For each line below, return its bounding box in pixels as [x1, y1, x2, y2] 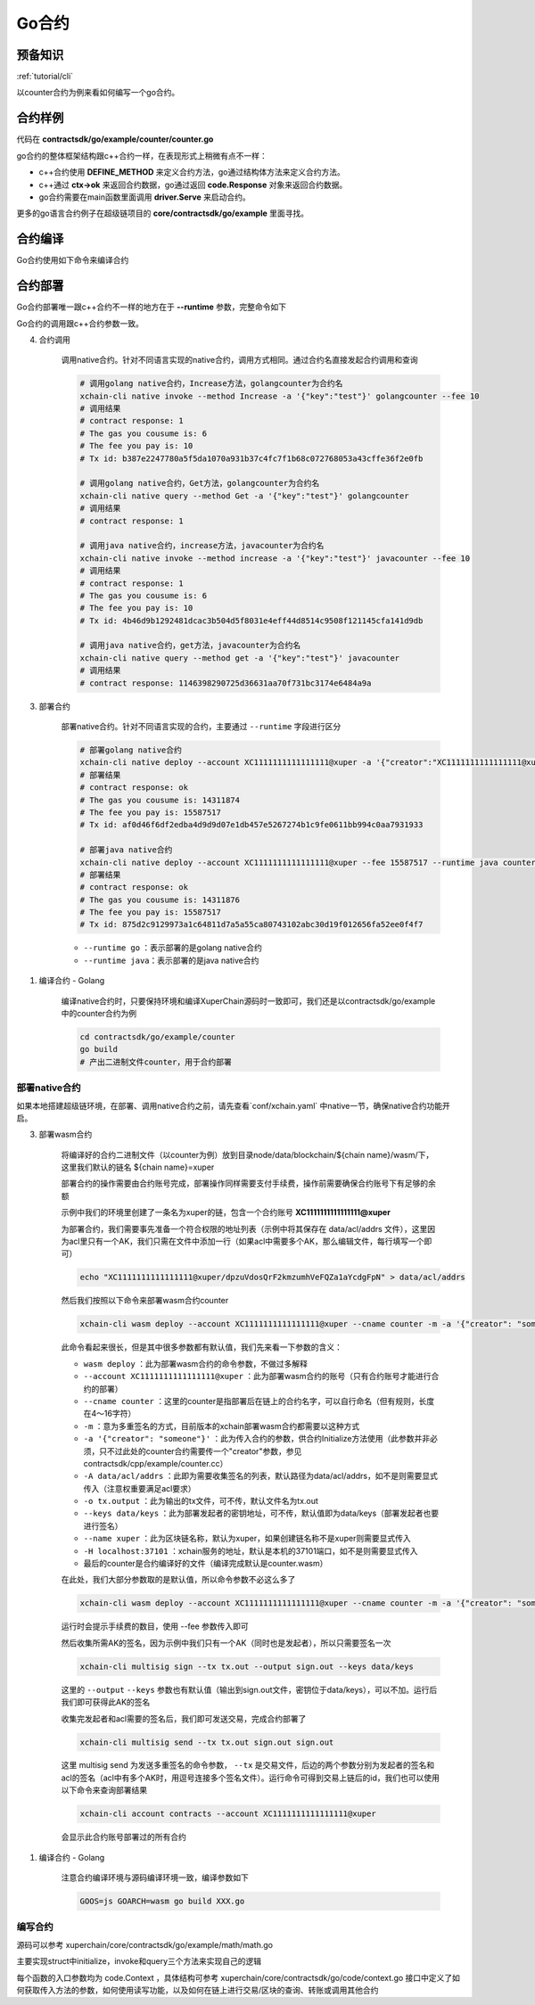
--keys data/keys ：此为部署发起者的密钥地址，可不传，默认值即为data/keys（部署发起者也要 [83, 1508, 440, 1519]
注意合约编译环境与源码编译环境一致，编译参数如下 [61, 1872, 249, 1883]
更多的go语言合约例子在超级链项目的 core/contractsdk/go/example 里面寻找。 [16, 208, 309, 218]
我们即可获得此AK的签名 [61, 1697, 151, 1707]
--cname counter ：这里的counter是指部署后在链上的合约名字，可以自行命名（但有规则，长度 [83, 1395, 435, 1406]
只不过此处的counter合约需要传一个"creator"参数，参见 [98, 1445, 302, 1457]
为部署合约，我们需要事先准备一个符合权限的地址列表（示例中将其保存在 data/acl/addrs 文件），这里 [61, 1223, 428, 1234]
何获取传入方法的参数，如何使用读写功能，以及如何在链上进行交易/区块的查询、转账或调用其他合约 [16, 1984, 379, 1995]
